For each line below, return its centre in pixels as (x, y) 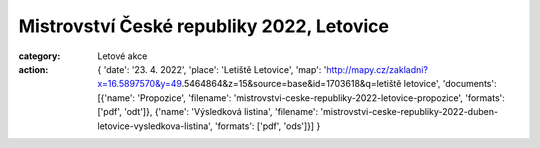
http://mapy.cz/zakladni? (377, 69)
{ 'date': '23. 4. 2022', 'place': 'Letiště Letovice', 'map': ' (212, 69)
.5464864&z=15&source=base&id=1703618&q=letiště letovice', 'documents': (339, 84)
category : (39, 56)
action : (33, 69)
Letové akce (122, 56)
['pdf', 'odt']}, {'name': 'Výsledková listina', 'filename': (208, 112)
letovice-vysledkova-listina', (155, 126)
